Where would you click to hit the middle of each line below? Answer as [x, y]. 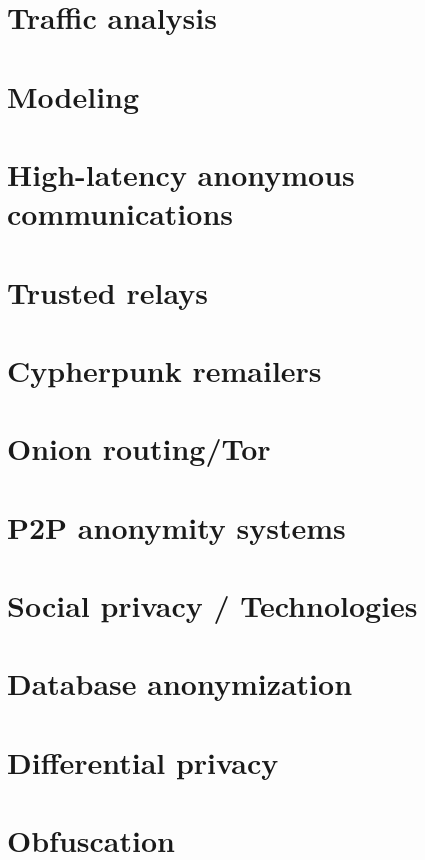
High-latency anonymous [181, 173]
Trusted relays [107, 291]
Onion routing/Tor [139, 448]
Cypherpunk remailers [164, 369]
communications [120, 213]
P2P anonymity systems [176, 526]
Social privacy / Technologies [212, 605]
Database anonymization [180, 683]
